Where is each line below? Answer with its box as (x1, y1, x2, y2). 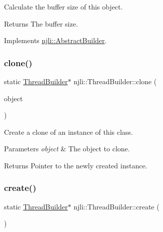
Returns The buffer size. (4, 18, 78, 29)
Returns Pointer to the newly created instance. (4, 160, 147, 170)
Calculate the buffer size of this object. (4, 2, 123, 12)
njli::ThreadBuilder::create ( (73, 201, 159, 211)
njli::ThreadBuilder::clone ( (73, 76, 157, 86)
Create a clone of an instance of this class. (4, 126, 133, 137)
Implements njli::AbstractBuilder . (4, 35, 107, 46)
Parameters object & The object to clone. (4, 143, 130, 154)
